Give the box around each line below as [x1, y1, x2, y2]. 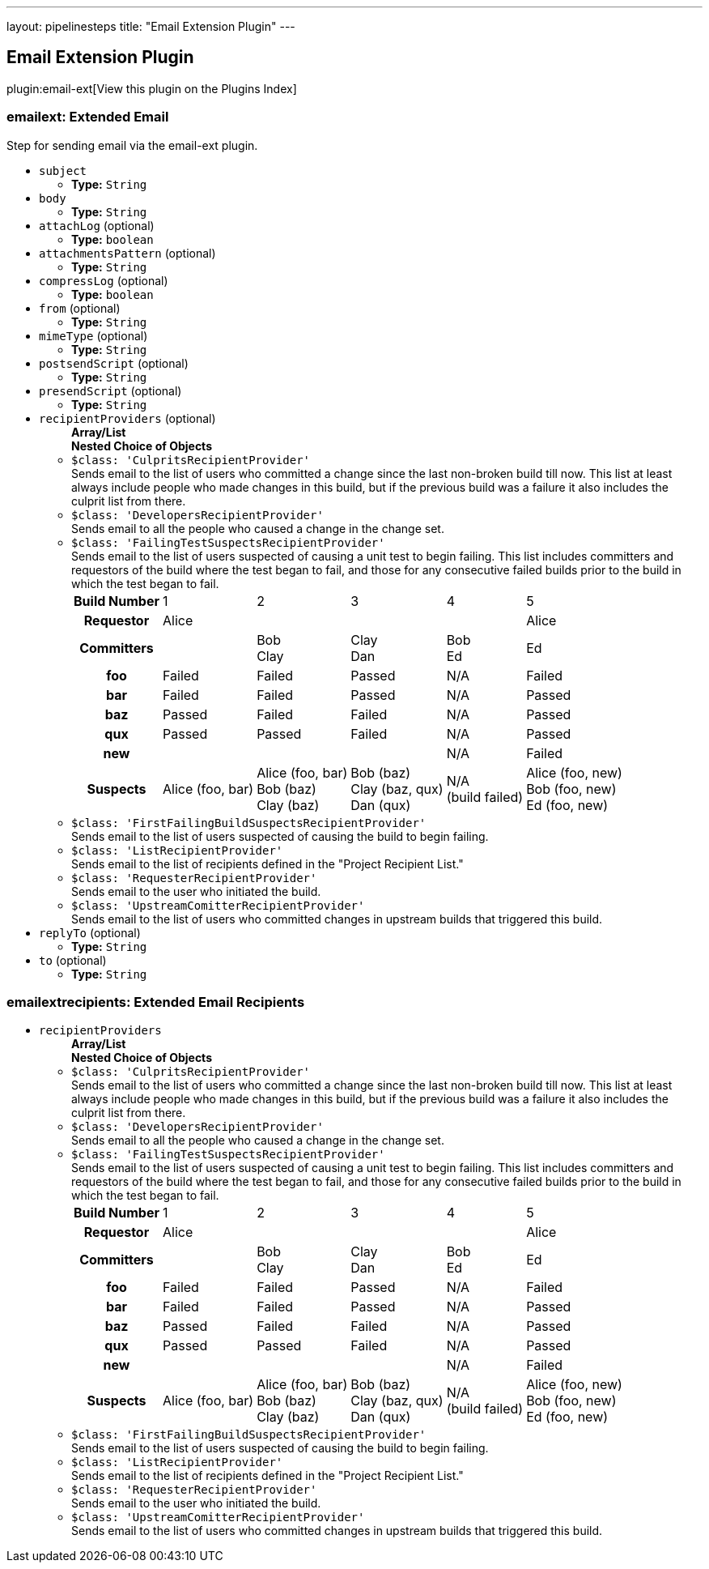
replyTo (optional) [39, 925, 141, 940]
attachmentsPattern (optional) [39, 245, 216, 260]
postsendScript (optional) [39, 356, 189, 370]
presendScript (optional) [39, 383, 182, 398]
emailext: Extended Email [6, 109, 169, 126]
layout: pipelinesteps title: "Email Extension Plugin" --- [6, 19, 295, 33]
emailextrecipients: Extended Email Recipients [6, 993, 305, 1010]
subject [39, 164, 87, 177]
